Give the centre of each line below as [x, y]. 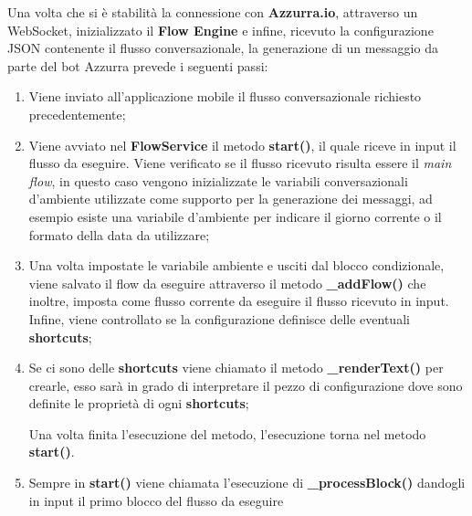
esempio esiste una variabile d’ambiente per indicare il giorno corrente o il [235, 216]
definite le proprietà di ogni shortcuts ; [139, 403]
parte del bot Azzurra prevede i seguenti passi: [138, 65]
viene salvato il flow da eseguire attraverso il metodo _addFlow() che [227, 283]
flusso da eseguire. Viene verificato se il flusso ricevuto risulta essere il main [240, 163]
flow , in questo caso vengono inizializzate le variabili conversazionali [218, 180]
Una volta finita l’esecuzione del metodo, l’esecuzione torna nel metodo [227, 433]
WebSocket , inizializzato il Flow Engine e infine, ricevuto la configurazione [220, 30]
